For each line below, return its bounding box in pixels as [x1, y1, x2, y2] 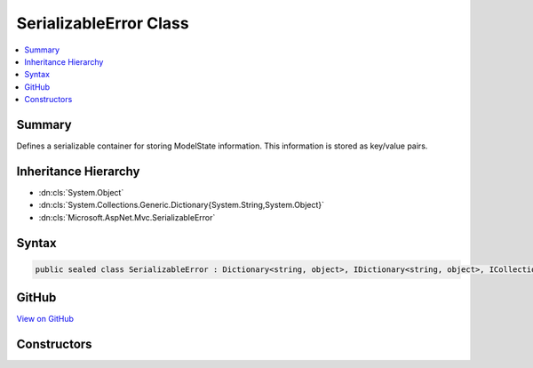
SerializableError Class [16, 13, 190, 33]
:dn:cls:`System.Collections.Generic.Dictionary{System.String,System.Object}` [38, 200, 324, 211]
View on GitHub [16, 314, 75, 324]
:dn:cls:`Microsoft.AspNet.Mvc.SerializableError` [38, 212, 216, 222]
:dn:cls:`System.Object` [38, 187, 124, 197]
